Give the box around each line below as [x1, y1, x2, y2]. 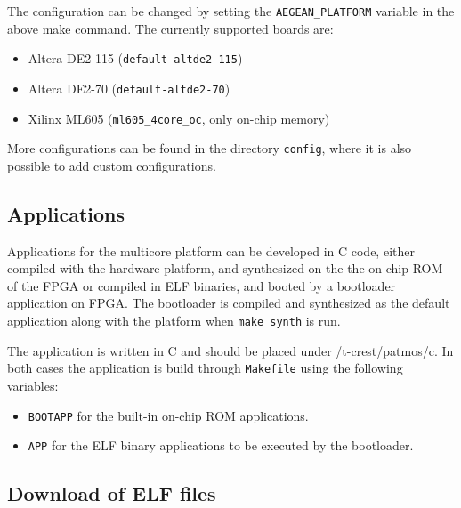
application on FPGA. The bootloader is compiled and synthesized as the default [7, 294, 450, 312]
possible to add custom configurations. [7, 156, 216, 174]
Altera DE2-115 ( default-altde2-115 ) [28, 49, 243, 68]
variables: [7, 375, 59, 394]
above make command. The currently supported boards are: [7, 19, 334, 37]
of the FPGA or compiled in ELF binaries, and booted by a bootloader [7, 276, 396, 294]
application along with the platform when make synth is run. [7, 311, 341, 330]
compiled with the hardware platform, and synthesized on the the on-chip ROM [7, 259, 443, 278]
